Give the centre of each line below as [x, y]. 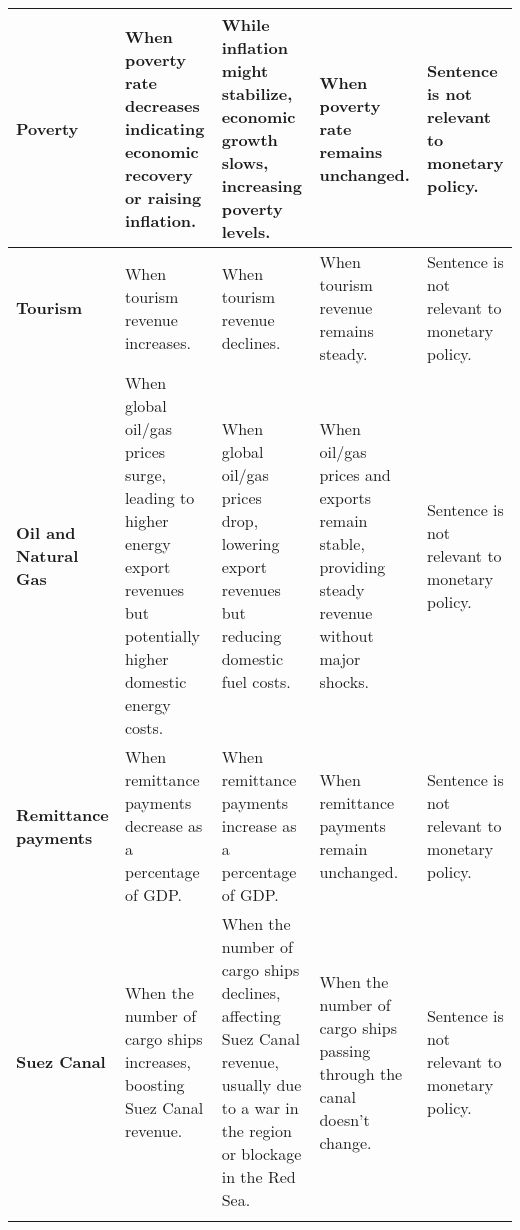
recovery [158, 174]
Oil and [46, 532]
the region [256, 1130]
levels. [246, 231]
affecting [251, 1015]
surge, [145, 474]
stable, [342, 543]
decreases [162, 105]
